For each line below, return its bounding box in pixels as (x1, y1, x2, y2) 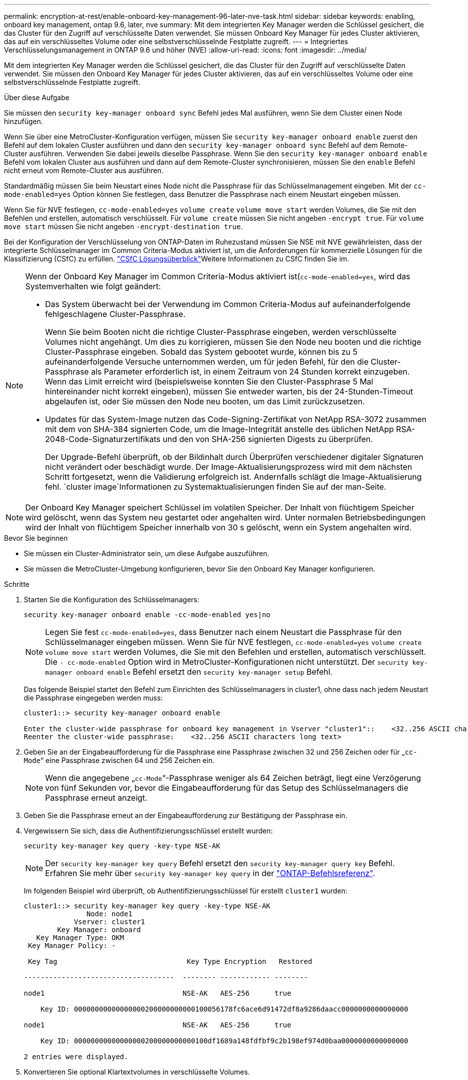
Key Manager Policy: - (28, 942, 116, 950)
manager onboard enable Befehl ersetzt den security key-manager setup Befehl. (45, 667, 333, 677)
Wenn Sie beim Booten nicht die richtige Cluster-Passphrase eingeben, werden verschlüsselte (45, 327, 397, 337)
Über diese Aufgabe (4, 93, 69, 102)
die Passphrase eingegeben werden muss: (24, 694, 163, 702)
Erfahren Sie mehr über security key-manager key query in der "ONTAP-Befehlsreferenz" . (45, 868, 375, 878)
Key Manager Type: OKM (36, 934, 124, 942)
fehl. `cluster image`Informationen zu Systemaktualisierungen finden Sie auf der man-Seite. (45, 482, 386, 492)
